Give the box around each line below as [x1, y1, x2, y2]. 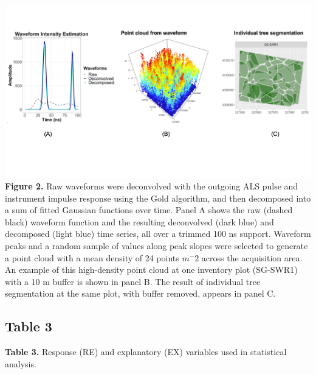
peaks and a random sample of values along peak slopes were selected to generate [5, 239, 308, 252]
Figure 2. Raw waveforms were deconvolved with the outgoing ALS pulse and [5, 180, 298, 192]
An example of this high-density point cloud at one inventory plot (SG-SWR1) [5, 263, 298, 276]
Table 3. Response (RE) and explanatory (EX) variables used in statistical [5, 345, 287, 358]
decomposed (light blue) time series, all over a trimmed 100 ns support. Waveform [5, 227, 311, 240]
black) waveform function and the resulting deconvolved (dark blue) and [5, 215, 274, 228]
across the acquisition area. [201, 251, 303, 264]
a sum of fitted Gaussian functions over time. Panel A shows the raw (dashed [5, 203, 293, 216]
